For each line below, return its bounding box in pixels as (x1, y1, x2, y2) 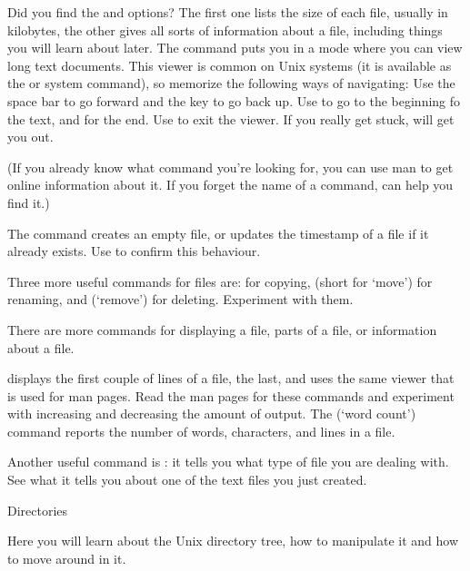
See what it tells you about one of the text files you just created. (7, 470, 367, 489)
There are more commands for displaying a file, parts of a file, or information (7, 320, 437, 339)
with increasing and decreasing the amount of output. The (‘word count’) (7, 404, 416, 423)
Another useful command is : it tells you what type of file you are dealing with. (7, 452, 449, 471)
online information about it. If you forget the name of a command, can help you (7, 175, 454, 194)
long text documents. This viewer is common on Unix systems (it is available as (7, 55, 452, 74)
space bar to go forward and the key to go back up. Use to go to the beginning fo (7, 91, 461, 110)
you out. (7, 127, 54, 146)
